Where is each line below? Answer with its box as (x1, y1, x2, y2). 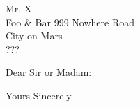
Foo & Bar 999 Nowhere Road (6, 14, 134, 29)
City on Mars (6, 28, 63, 43)
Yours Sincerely (6, 88, 72, 102)
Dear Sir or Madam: (6, 65, 92, 79)
